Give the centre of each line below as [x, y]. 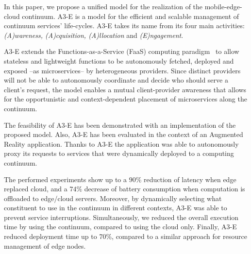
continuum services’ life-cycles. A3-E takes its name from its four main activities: [124, 25]
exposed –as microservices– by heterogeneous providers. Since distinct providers [122, 70]
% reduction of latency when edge [186, 179]
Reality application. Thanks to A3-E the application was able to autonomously [121, 144]
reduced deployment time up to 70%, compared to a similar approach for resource [125, 236]
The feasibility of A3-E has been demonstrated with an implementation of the [120, 125]
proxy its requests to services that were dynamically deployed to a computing [119, 153]
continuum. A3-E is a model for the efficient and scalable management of [131, 16]
